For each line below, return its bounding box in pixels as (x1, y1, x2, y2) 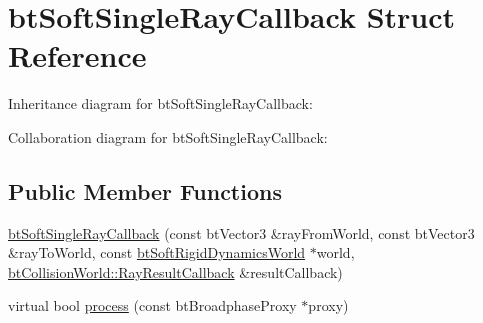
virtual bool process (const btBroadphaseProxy (8, 295, 297, 316)
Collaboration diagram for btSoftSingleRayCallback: (8, 126, 328, 147)
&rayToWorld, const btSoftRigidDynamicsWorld (8, 242, 306, 263)
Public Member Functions (8, 175, 282, 206)
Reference (8, 35, 147, 76)
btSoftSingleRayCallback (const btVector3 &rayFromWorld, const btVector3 (8, 222, 475, 243)
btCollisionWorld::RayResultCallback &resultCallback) (8, 261, 343, 282)
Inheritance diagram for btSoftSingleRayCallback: (8, 93, 313, 114)
